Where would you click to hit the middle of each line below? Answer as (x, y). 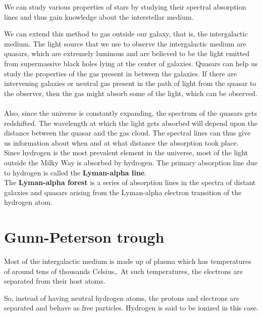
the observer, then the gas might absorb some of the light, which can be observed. (131, 93)
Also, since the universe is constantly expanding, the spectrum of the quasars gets (131, 112)
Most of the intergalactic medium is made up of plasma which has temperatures (128, 261)
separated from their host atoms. (55, 281)
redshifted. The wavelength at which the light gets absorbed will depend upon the (131, 123)
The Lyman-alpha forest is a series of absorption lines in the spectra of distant (130, 182)
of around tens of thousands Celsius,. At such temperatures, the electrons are (123, 271)
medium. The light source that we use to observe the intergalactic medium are (125, 43)
